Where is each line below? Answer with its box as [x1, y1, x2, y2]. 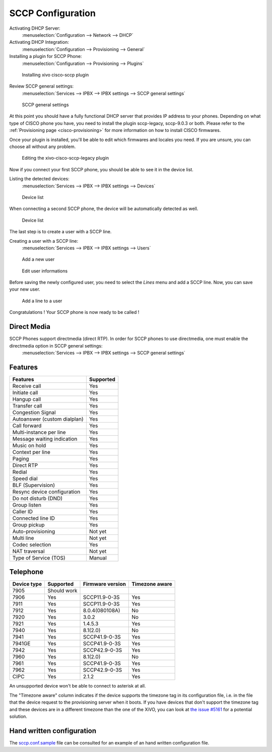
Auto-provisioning [12, 528, 55, 535]
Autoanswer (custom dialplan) [12, 416, 84, 423]
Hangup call [12, 395, 41, 402]
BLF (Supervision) [12, 482, 55, 489]
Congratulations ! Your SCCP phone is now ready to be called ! [9, 309, 140, 315]
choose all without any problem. [9, 144, 76, 150]
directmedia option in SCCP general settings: [9, 343, 103, 349]
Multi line [12, 534, 34, 541]
